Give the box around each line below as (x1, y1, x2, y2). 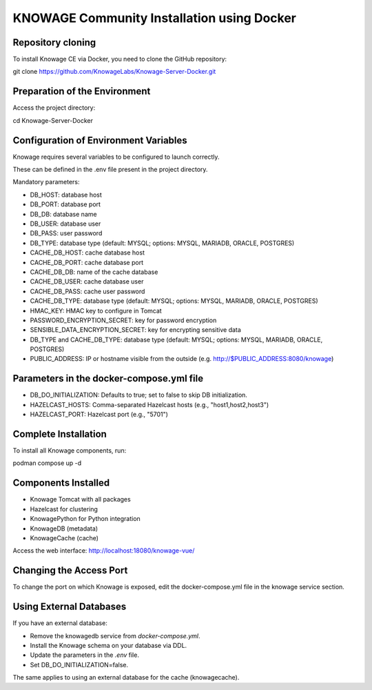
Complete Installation (12, 428, 107, 440)
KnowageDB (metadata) (30, 524, 99, 533)
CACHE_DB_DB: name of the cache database (30, 268, 158, 276)
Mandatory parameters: (12, 178, 80, 186)
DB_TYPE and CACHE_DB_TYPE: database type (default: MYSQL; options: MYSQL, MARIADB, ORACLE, (30, 335, 323, 344)
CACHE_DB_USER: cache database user (30, 277, 144, 286)
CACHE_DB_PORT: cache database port (30, 258, 144, 266)
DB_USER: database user (30, 219, 101, 228)
